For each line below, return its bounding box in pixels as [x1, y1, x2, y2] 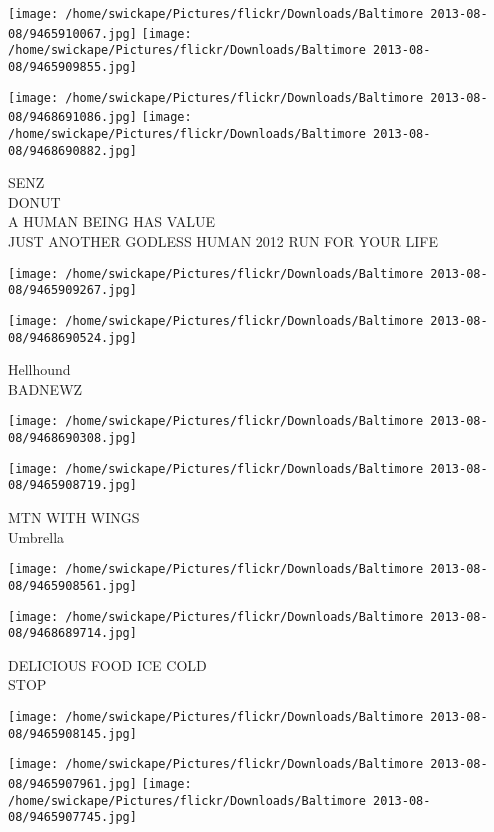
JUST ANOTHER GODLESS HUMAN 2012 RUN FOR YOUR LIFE [8, 231, 439, 252]
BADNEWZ [8, 378, 83, 399]
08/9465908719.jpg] [8, 478, 137, 493]
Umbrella [8, 526, 65, 547]
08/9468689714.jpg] [8, 626, 137, 641]
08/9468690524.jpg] [8, 330, 137, 345]
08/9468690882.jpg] [8, 143, 137, 158]
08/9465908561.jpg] [8, 578, 137, 593]
